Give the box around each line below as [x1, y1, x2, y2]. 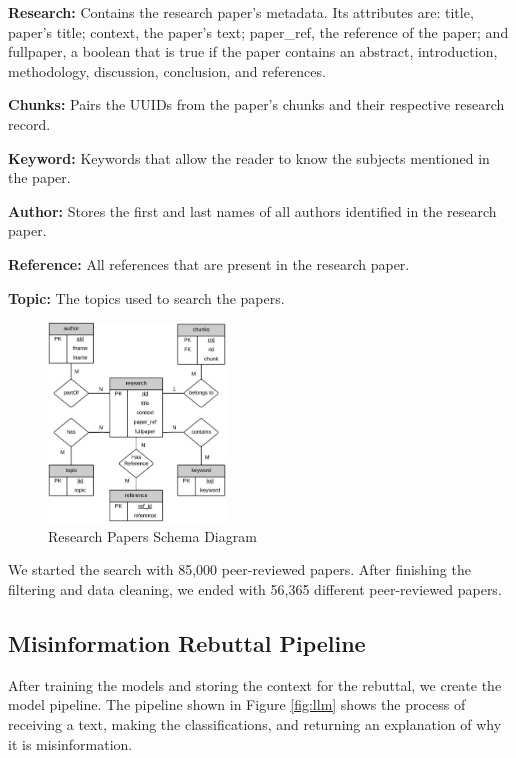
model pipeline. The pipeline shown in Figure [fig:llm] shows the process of [8, 694, 466, 715]
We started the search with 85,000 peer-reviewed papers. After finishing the [8, 559, 471, 580]
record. [8, 113, 51, 134]
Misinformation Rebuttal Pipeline [8, 628, 366, 659]
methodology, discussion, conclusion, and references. [8, 60, 326, 81]
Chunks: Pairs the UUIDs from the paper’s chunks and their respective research [8, 94, 505, 115]
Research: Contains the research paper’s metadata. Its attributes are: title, [8, 2, 474, 22]
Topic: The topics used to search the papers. [8, 287, 285, 308]
